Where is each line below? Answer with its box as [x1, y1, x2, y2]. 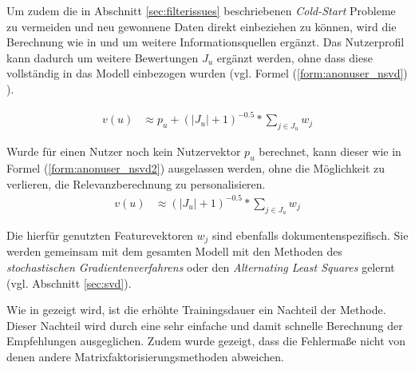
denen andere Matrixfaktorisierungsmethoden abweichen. [6, 348, 285, 365]
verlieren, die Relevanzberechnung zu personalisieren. [6, 175, 266, 192]
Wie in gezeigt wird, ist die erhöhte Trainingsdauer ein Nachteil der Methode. [6, 301, 386, 318]
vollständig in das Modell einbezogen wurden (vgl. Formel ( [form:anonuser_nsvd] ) [6, 65, 408, 82]
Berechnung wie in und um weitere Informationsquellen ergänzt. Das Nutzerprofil [6, 34, 405, 50]
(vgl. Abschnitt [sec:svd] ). [6, 274, 132, 291]
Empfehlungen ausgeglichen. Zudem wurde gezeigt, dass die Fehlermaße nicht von [6, 332, 406, 349]
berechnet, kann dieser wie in [259, 143, 401, 160]
